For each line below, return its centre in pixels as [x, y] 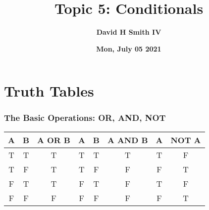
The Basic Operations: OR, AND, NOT [85, 118]
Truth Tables [49, 91]
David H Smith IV [129, 32]
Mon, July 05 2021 [129, 48]
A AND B [128, 140]
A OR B [54, 140]
